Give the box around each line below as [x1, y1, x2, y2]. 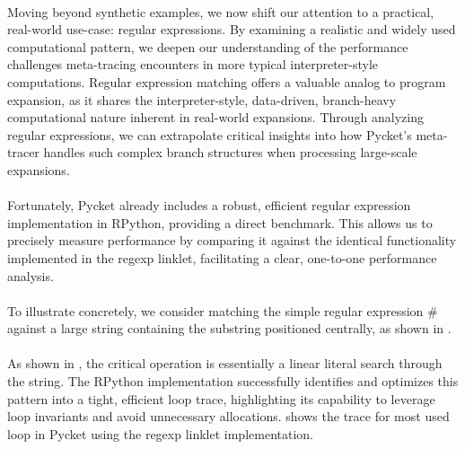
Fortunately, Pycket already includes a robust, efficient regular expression [7, 196, 411, 215]
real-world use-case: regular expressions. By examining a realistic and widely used [7, 20, 456, 39]
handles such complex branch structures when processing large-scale [43, 143, 417, 162]
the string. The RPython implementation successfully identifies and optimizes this [7, 372, 459, 391]
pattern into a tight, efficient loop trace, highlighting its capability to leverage [7, 389, 435, 408]
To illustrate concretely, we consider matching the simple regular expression [7, 301, 424, 320]
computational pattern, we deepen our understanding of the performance [7, 37, 408, 56]
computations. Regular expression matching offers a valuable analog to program [7, 72, 446, 91]
